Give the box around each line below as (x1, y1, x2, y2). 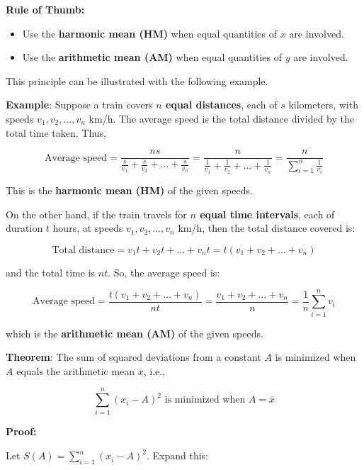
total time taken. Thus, (6, 125, 107, 140)
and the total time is (6, 264, 96, 279)
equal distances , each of (166, 97, 278, 112)
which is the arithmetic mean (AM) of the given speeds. (6, 325, 263, 340)
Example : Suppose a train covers (6, 97, 153, 112)
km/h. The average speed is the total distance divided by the (89, 111, 354, 125)
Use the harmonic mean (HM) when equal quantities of (22, 26, 278, 40)
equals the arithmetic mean (16, 363, 135, 378)
